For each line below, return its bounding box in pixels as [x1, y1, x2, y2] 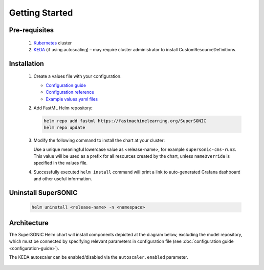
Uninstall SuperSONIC [9, 188, 78, 197]
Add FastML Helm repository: [33, 105, 93, 111]
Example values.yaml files [45, 96, 98, 102]
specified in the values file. [33, 160, 88, 166]
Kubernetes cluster [33, 40, 72, 46]
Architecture [9, 219, 49, 227]
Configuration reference [45, 89, 94, 95]
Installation [9, 59, 44, 68]
